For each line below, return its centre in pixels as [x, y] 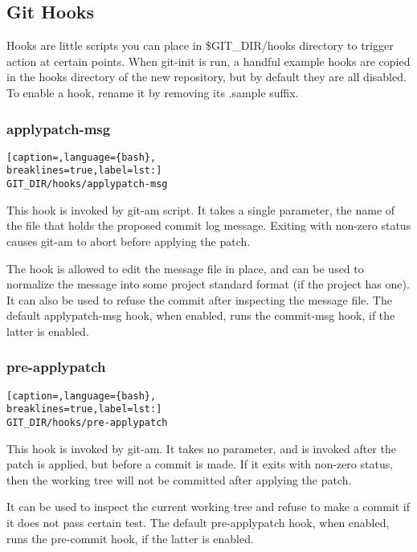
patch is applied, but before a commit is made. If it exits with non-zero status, [200, 464]
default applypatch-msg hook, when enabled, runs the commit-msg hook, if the [201, 315]
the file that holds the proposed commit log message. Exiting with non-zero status [209, 225]
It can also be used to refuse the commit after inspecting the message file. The [199, 299]
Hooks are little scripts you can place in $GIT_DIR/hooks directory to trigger [200, 45]
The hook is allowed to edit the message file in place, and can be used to [185, 268]
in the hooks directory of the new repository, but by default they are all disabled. [206, 77]
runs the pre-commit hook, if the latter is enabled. [130, 538]
